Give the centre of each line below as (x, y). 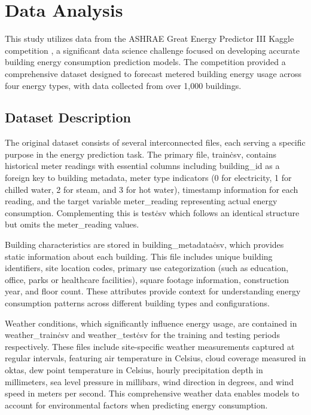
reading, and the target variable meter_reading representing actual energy (141, 201)
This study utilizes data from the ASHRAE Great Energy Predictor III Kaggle (150, 39)
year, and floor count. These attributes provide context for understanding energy (153, 291)
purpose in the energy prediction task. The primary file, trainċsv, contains (141, 154)
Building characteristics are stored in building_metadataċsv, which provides (144, 245)
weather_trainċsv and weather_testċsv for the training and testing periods (142, 335)
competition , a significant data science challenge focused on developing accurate (152, 50)
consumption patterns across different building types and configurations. (137, 303)
